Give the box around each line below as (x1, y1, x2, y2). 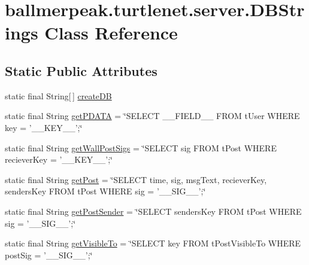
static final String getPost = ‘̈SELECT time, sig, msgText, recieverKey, (5, 173, 267, 185)
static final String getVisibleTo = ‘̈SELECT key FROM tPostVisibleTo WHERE (5, 237, 301, 249)
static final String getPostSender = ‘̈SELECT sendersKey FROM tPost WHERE (5, 205, 302, 217)
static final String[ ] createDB (5, 89, 112, 102)
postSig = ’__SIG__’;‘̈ (5, 248, 93, 261)
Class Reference (44, 20, 178, 45)
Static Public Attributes (5, 61, 157, 80)
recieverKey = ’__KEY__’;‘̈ (5, 153, 113, 166)
